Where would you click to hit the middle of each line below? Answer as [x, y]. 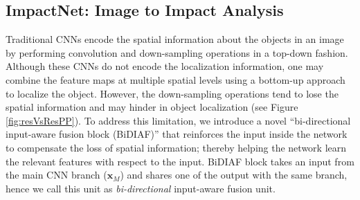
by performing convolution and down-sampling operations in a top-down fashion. [177, 52]
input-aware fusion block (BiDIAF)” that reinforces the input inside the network [177, 134]
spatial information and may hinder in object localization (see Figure [152, 107]
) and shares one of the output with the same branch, [234, 175]
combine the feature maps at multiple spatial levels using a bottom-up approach [175, 79]
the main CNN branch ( [56, 175]
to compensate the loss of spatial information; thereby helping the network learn [176, 147]
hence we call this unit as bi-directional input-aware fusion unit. [141, 188]
